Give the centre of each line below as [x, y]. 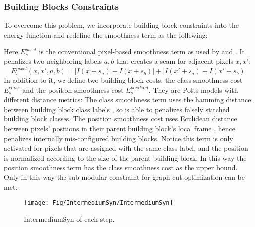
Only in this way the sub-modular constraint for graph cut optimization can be [124, 177]
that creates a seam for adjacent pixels [174, 61]
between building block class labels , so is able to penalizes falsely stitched [117, 109]
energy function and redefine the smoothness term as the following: [106, 34]
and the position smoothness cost [73, 89]
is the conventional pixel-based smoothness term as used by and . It [142, 51]
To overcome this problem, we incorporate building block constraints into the [121, 25]
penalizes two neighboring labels [53, 61]
